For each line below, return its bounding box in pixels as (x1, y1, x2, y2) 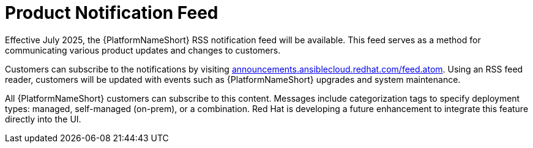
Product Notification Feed (5, 2, 218, 23)
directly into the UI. (5, 113, 81, 124)
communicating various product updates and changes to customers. (5, 44, 281, 55)
